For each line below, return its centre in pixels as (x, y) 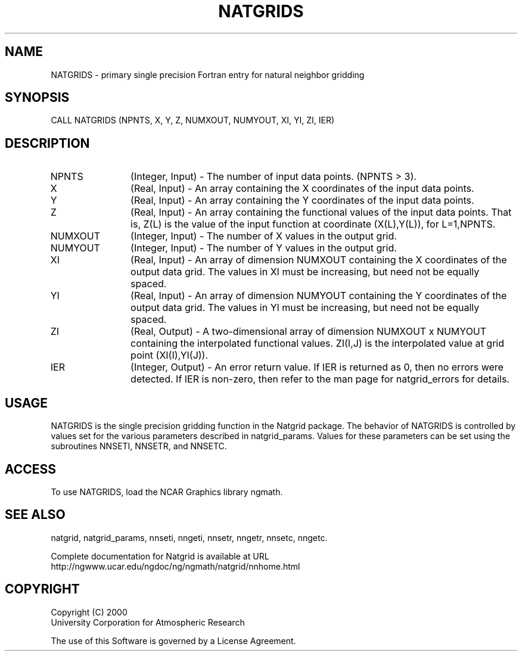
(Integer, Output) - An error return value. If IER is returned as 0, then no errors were (317, 367)
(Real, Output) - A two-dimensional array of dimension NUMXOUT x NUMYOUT (309, 332)
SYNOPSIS (37, 98)
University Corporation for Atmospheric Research (148, 622)
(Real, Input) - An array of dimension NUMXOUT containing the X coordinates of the (319, 260)
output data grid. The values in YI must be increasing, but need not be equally (305, 308)
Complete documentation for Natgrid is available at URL (160, 556)
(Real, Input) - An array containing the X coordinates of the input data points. (302, 189)
